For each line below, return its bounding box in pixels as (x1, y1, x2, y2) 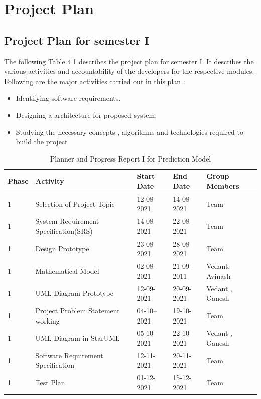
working (35, 315, 60, 326)
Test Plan (35, 377, 65, 388)
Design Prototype (35, 243, 89, 254)
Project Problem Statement (35, 305, 120, 315)
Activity (35, 176, 64, 186)
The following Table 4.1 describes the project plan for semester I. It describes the (4, 56, 254, 66)
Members (206, 180, 239, 191)
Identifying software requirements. (16, 93, 121, 103)
